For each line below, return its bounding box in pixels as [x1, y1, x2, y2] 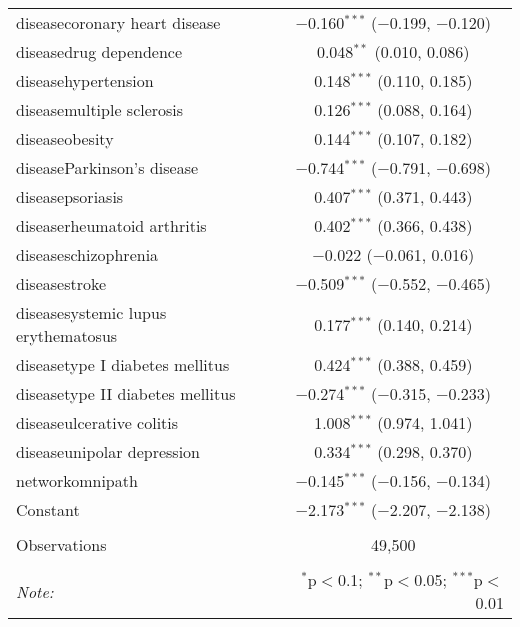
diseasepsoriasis [16, 185, 124, 208]
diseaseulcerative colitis [16, 411, 179, 434]
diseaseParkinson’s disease [16, 156, 199, 179]
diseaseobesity [16, 127, 114, 150]
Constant [16, 498, 80, 521]
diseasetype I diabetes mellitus [16, 353, 230, 376]
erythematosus [16, 324, 118, 347]
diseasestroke [16, 272, 107, 295]
